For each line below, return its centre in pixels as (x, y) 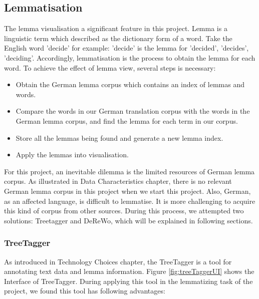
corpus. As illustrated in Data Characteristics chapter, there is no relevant (118, 181)
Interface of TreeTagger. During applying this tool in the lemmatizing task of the (128, 281)
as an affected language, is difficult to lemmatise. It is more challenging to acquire (130, 201)
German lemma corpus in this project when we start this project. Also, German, (127, 191)
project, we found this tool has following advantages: (85, 291)
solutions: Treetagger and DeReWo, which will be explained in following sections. (128, 220)
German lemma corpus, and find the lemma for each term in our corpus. (127, 120)
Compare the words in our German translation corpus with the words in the (133, 111)
